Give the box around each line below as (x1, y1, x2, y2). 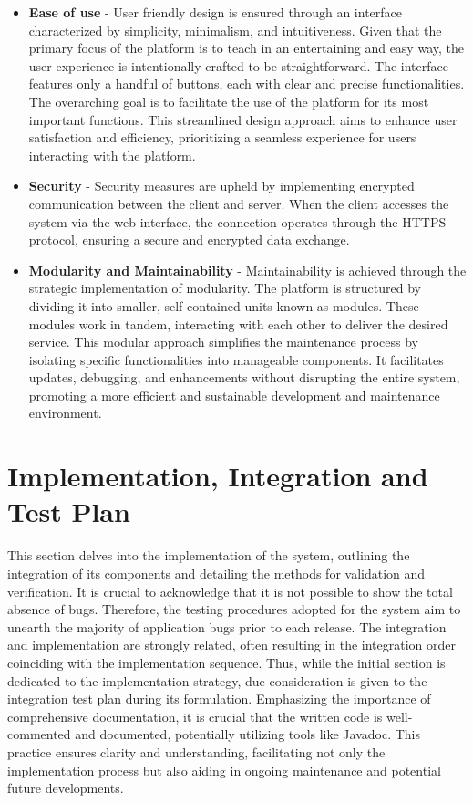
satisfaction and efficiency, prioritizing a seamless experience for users (28, 128, 416, 147)
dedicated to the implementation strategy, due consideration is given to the (7, 671, 427, 690)
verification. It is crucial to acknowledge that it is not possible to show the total (7, 581, 453, 600)
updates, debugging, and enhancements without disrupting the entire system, (28, 368, 460, 387)
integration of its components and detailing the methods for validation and (7, 563, 426, 582)
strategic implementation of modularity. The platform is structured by (28, 278, 421, 297)
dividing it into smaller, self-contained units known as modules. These (28, 296, 419, 315)
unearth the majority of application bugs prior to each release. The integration (7, 617, 447, 636)
